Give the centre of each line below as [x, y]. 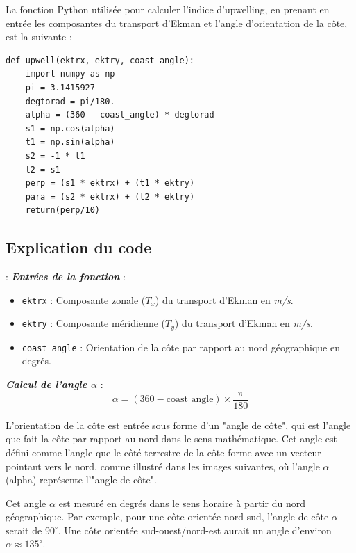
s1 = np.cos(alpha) [70, 128]
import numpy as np [70, 74]
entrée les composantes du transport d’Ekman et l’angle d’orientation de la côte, [177, 23]
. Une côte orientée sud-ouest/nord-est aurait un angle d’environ [195, 530]
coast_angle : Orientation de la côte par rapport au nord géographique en [181, 347]
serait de [24, 530]
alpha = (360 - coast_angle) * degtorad [120, 115]
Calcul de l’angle [46, 384]
